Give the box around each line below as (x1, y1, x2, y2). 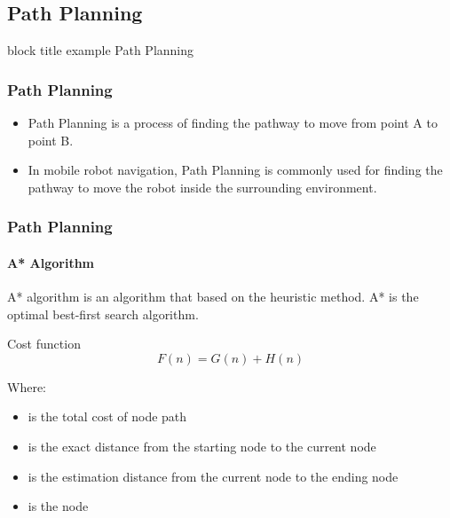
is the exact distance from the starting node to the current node (28, 437, 376, 455)
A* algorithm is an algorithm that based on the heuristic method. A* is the (7, 287, 419, 306)
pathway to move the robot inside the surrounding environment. (28, 177, 377, 196)
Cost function (7, 334, 81, 353)
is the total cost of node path (28, 407, 187, 426)
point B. (28, 130, 74, 149)
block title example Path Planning (7, 41, 194, 59)
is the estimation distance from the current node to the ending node (28, 467, 399, 485)
